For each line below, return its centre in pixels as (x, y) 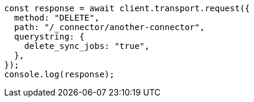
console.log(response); (59, 74)
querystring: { (49, 37)
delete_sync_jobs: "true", (87, 46)
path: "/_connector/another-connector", (109, 27)
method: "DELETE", (57, 18)
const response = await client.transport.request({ (127, 8)
